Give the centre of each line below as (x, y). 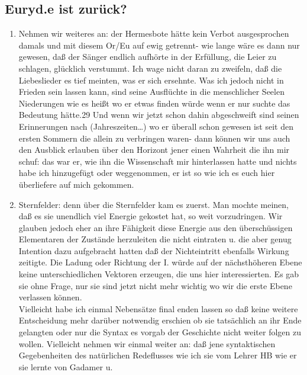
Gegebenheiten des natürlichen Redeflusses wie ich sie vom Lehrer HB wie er (158, 355)
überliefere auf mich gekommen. (76, 184)
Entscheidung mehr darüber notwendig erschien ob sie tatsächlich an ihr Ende (160, 320)
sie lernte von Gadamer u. (66, 366)
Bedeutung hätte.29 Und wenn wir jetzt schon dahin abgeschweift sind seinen (159, 115)
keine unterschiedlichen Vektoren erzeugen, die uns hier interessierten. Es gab (159, 274)
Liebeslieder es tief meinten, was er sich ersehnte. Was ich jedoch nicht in (151, 80)
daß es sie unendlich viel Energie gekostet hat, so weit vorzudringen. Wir (151, 216)
